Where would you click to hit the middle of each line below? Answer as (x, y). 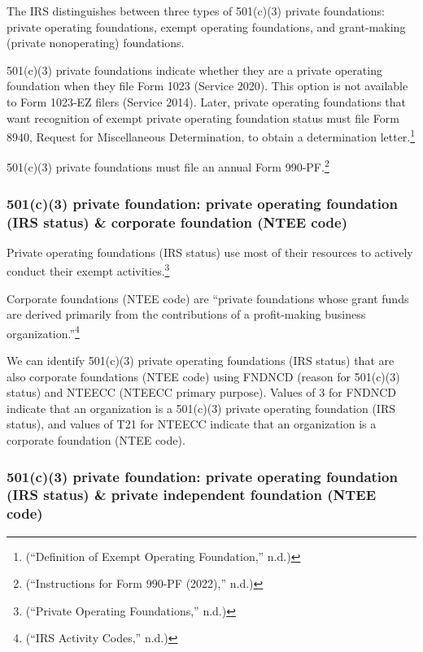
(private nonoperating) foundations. (96, 43)
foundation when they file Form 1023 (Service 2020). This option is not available (207, 86)
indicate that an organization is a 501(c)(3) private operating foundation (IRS (201, 408)
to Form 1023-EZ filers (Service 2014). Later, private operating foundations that (207, 101)
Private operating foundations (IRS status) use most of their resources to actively (210, 252)
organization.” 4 (43, 332)
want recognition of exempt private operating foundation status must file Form (203, 117)
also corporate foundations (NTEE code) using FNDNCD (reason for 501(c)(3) (203, 376)
